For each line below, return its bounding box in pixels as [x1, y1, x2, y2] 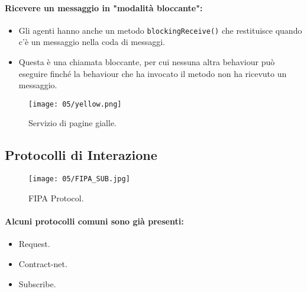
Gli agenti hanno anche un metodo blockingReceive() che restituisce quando [18, 24, 302, 36]
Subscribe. [18, 277, 56, 290]
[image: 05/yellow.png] [28, 100, 122, 108]
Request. [18, 238, 50, 250]
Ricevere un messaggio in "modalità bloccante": [5, 1, 203, 14]
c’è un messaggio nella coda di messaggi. [18, 36, 166, 48]
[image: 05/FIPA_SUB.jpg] [28, 175, 130, 184]
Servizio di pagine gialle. [28, 117, 117, 129]
